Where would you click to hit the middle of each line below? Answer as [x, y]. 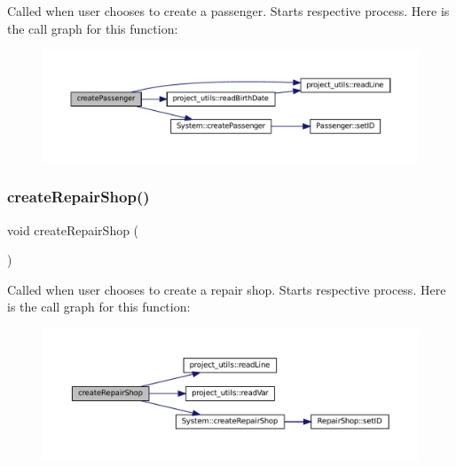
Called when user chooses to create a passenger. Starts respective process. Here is [228, 11]
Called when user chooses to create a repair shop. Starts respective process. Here [227, 289]
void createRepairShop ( [73, 229]
